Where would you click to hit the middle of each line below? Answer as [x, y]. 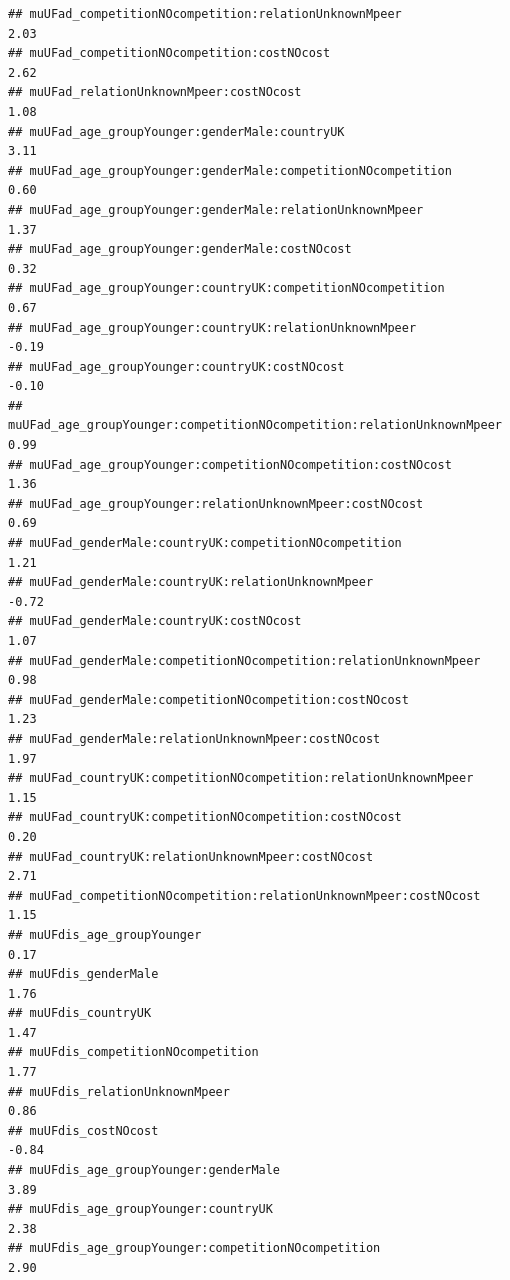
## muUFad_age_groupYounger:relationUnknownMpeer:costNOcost [216, 503]
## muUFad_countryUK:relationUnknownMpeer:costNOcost [191, 856]
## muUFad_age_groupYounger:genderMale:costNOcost [180, 249]
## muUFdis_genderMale [83, 974]
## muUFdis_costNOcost [83, 1130]
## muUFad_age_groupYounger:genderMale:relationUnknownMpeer [216, 209]
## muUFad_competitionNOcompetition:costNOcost [169, 53]
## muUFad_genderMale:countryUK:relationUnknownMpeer [191, 582]
